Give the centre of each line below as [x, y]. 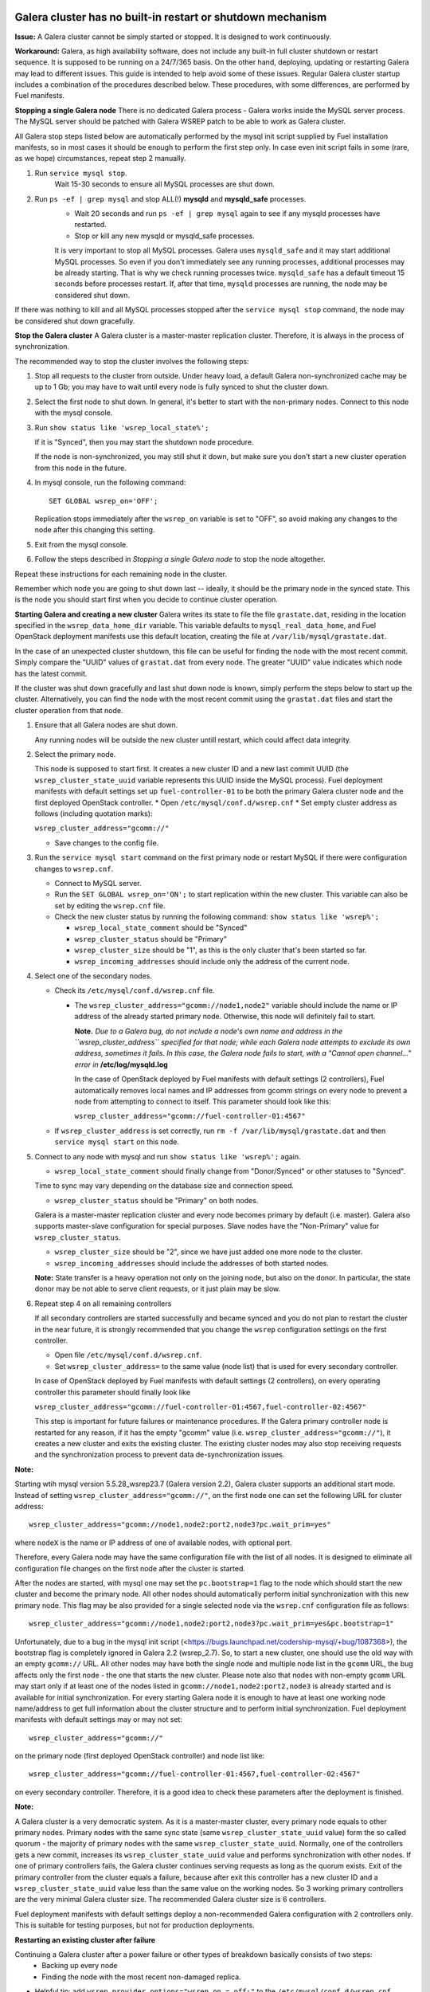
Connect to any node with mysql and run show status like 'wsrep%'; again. [168, 1156]
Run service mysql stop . [81, 173]
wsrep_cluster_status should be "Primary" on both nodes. [156, 1200]
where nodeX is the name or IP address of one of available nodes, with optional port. [153, 1543]
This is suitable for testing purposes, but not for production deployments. [135, 1925]
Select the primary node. [75, 754]
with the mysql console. [74, 413]
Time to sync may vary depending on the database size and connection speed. [164, 1186]
